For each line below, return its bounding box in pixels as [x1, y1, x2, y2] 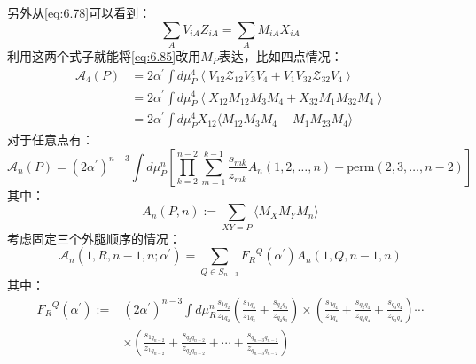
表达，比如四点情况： [218, 46, 343, 65]
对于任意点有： [7, 130, 94, 149]
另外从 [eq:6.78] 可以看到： [7, 4, 152, 21]
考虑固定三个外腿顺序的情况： [7, 228, 181, 247]
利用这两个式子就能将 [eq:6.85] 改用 [7, 46, 201, 65]
